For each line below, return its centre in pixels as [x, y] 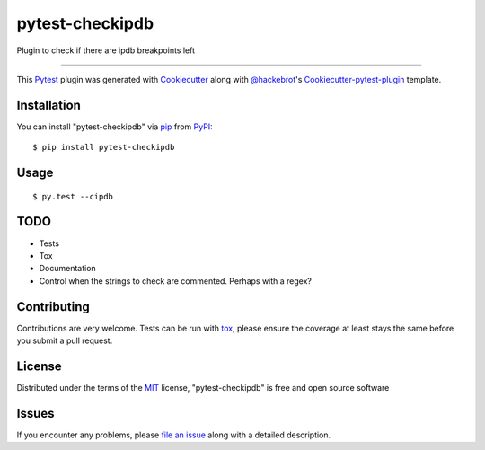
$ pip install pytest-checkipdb [104, 147]
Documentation [67, 269]
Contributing [53, 307]
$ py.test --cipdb [73, 196]
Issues [35, 413]
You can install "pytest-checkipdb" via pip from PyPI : [115, 127]
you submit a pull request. [65, 340]
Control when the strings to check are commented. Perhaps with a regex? [176, 281]
